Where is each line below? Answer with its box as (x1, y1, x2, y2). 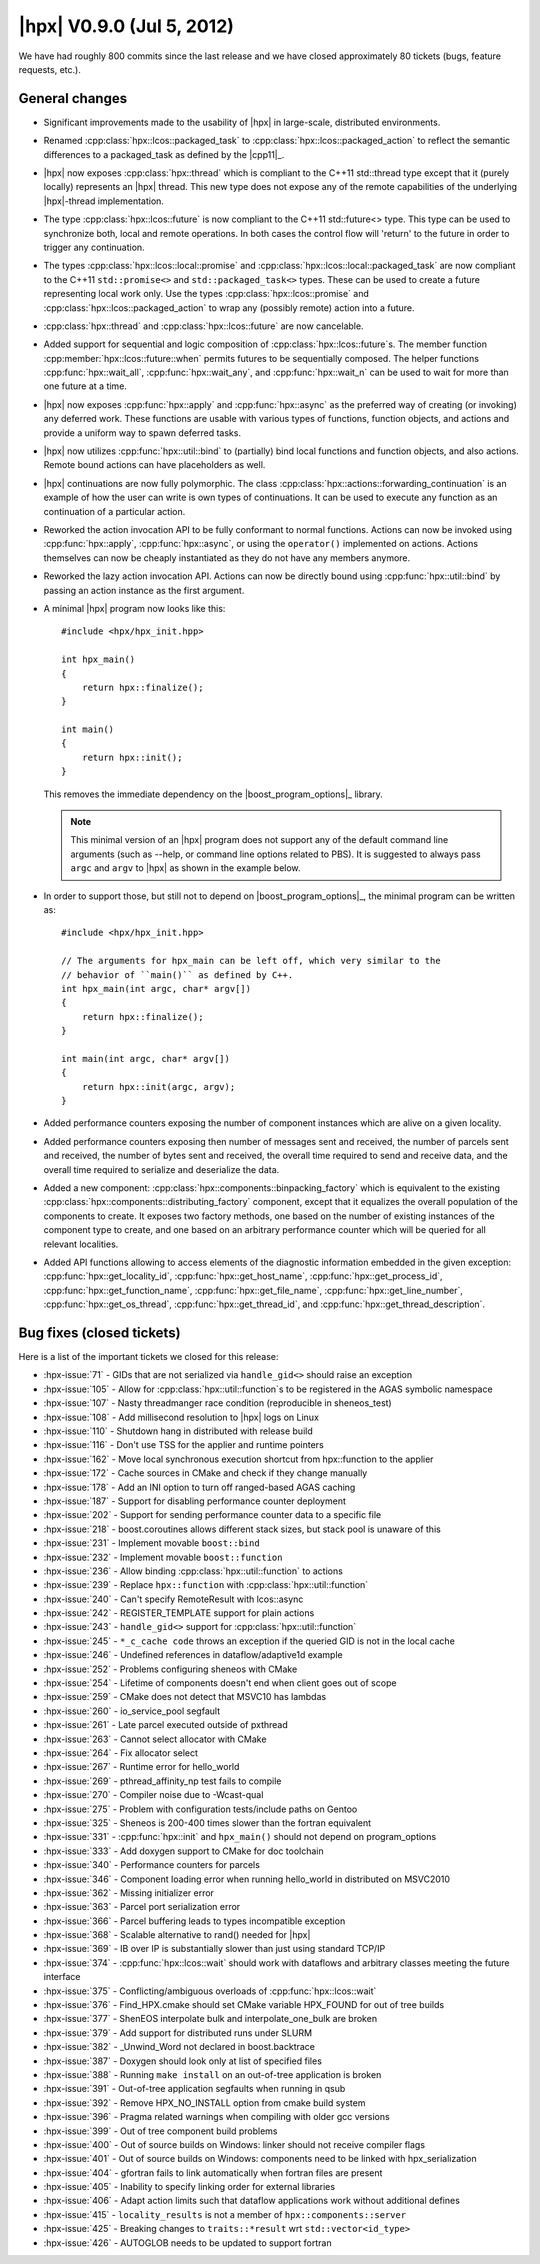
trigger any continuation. (43, 241, 145, 253)
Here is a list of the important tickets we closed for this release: (18, 1351, 279, 1363)
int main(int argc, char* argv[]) (61, 1053, 230, 1064)
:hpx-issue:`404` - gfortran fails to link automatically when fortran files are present (43, 2166, 383, 2179)
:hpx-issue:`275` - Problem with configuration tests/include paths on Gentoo (43, 1803, 358, 1815)
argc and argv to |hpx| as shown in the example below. (70, 862, 301, 874)
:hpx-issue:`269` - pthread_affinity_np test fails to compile (43, 1775, 282, 1787)
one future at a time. (43, 380, 127, 392)
